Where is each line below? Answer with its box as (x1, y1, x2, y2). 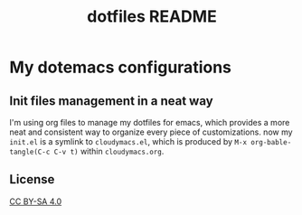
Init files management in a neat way (9, 93, 214, 108)
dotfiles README (87, 6, 217, 27)
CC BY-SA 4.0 (9, 196, 62, 207)
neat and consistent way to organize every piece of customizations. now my (9, 126, 293, 137)
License (9, 172, 55, 187)
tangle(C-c (9, 147, 51, 156)
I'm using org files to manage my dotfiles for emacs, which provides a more (9, 117, 290, 127)
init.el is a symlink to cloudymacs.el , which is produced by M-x (9, 136, 247, 146)
